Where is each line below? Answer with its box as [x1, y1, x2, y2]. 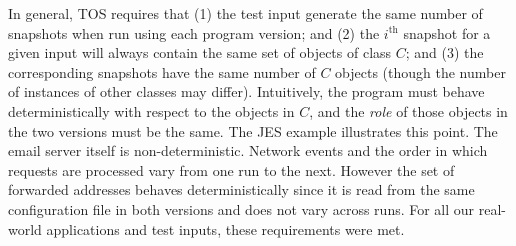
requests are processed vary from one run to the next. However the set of [8, 159, 455, 180]
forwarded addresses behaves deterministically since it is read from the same [8, 179, 475, 200]
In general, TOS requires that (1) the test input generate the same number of [8, 3, 483, 23]
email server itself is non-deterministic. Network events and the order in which [8, 140, 488, 161]
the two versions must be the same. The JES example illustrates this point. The [8, 120, 498, 141]
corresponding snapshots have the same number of [8, 61, 316, 82]
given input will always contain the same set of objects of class [8, 42, 392, 63]
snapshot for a [403, 22, 491, 43]
